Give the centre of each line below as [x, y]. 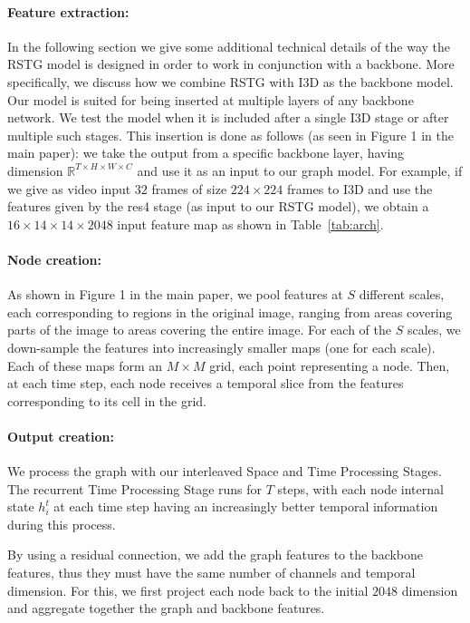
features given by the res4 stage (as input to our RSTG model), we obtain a [218, 206]
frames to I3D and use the [360, 188]
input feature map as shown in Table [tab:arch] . [250, 224]
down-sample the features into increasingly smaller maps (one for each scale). [221, 347]
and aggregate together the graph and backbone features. [166, 608]
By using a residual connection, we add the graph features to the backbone [216, 555]
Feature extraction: [68, 11]
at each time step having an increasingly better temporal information [246, 506]
